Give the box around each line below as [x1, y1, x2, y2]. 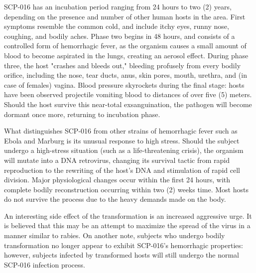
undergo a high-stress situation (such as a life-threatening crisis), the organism [4, 145, 244, 155]
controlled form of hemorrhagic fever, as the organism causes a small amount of [4, 40, 247, 51]
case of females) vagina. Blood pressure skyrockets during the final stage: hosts [4, 79, 245, 90]
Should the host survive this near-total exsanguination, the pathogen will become [4, 99, 252, 109]
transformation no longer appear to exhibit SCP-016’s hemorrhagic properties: [4, 240, 243, 250]
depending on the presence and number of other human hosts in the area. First [4, 11, 246, 21]
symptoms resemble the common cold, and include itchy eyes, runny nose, [4, 21, 229, 31]
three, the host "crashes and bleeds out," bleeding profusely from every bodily [4, 60, 241, 70]
